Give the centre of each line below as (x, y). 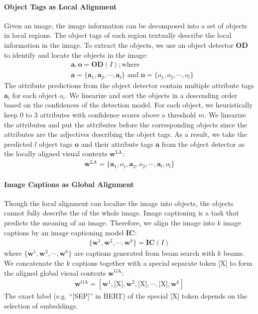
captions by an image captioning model (64, 232)
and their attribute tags (117, 144)
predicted (18, 144)
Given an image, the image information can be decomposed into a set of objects (126, 25)
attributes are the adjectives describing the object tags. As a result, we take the (126, 134)
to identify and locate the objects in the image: (76, 54)
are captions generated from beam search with (144, 253)
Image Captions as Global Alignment (69, 184)
